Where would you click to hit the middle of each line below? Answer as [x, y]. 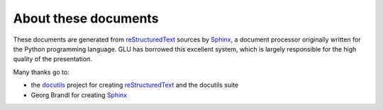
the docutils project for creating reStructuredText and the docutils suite [135, 85]
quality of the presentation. [52, 59]
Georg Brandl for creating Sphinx [79, 94]
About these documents [86, 18]
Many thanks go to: [41, 72]
